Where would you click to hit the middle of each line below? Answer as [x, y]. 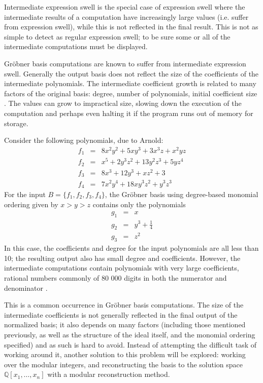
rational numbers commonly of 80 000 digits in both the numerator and [116, 278]
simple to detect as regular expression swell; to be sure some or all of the [117, 36]
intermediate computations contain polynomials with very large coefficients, [122, 268]
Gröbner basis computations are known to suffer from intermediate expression [125, 63]
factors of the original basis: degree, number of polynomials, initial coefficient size [131, 93]
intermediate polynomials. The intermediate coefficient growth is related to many [130, 83]
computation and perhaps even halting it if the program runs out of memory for [129, 113]
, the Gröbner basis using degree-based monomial [182, 194]
